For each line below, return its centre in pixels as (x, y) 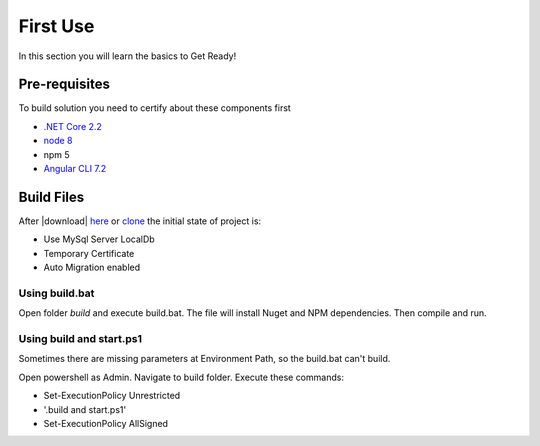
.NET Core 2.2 (72, 126)
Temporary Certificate (89, 253)
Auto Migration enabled (92, 267)
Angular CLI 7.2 (75, 169)
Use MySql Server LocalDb (99, 239)
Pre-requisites (64, 84)
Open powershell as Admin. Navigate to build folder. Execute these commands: (181, 377)
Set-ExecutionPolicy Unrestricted (112, 396)
